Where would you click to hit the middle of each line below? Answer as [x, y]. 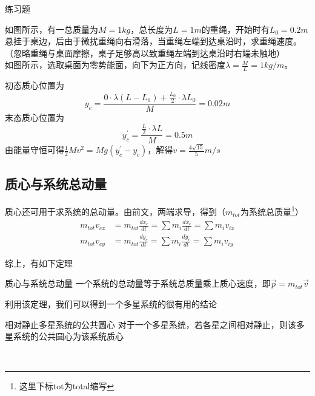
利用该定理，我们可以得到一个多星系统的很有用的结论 [111, 304]
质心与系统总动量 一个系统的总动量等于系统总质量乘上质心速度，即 [138, 283]
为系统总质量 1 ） [272, 210]
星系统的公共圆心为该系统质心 [64, 336]
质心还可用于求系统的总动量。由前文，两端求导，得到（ [115, 211]
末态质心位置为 [35, 118]
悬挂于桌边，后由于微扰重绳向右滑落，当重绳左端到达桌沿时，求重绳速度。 [153, 41]
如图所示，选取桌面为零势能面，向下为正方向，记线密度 [115, 65]
